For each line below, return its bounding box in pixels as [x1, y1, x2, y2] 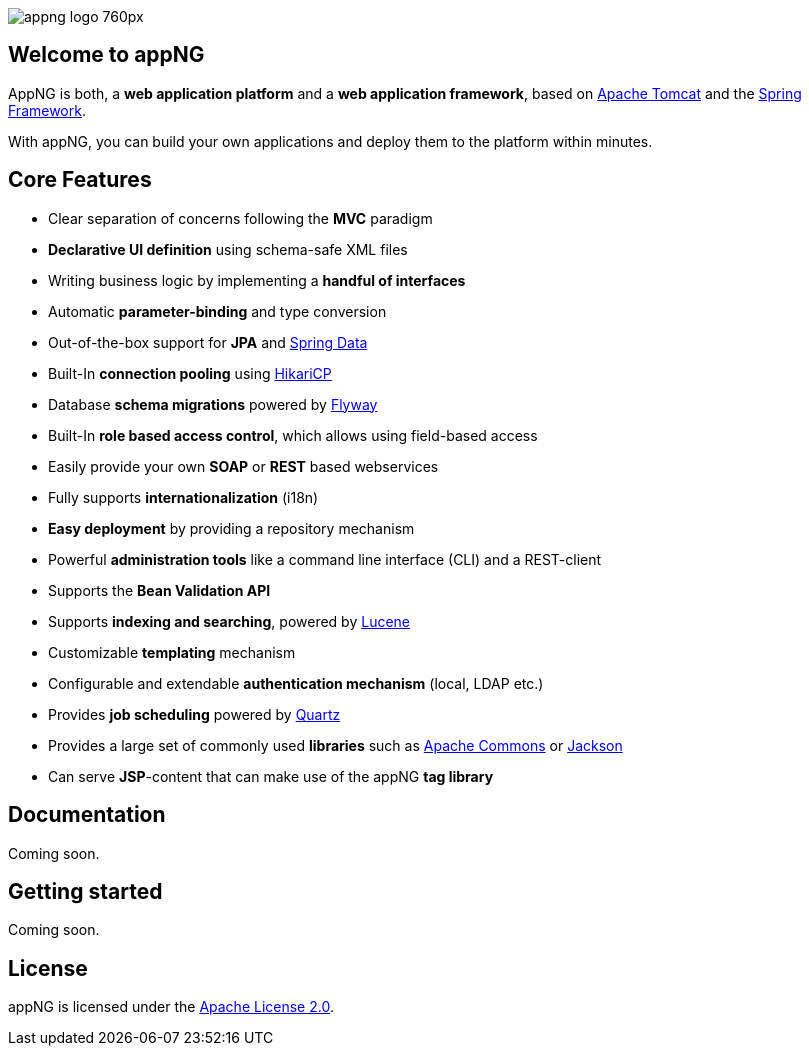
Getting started [8, 878, 163, 904]
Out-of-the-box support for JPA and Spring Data [48, 333, 368, 351]
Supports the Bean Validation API [48, 581, 271, 599]
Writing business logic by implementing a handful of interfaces [48, 271, 466, 289]
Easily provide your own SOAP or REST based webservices [48, 457, 439, 475]
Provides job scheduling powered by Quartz [48, 705, 341, 723]
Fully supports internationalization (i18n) [48, 488, 319, 506]
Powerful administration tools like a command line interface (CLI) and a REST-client [48, 550, 602, 568]
